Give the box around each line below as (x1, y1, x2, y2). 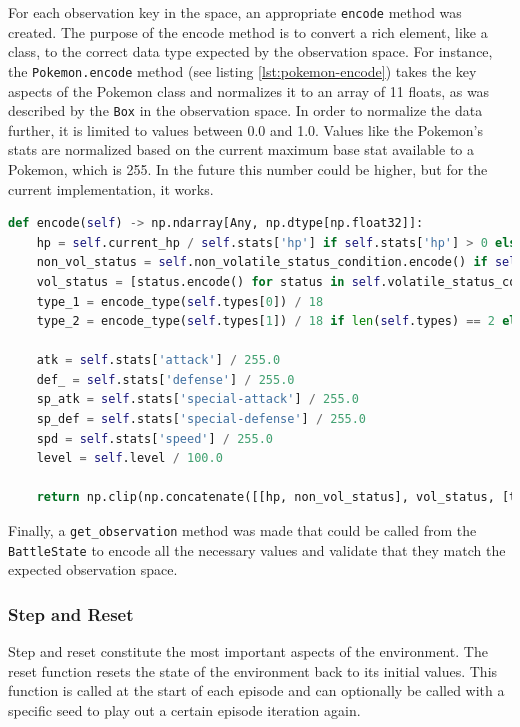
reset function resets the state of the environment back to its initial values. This (8, 660, 498, 681)
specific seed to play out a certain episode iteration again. (8, 699, 361, 720)
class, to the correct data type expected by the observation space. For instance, (8, 41, 493, 62)
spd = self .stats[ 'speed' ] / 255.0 (36, 431, 273, 446)
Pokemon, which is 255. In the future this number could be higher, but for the (8, 158, 488, 179)
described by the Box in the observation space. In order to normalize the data (8, 100, 483, 121)
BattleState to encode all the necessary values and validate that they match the (8, 539, 506, 560)
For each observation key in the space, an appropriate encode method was (8, 2, 462, 22)
